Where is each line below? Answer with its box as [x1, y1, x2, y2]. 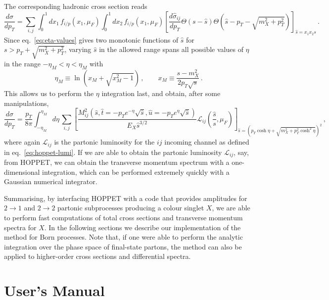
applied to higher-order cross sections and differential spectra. [4, 251, 191, 261]
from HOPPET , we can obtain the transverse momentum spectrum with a [4, 157, 230, 167]
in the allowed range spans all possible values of [99, 44, 243, 54]
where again [4, 137, 41, 147]
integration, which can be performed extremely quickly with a [42, 166, 230, 177]
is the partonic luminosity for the [54, 137, 155, 147]
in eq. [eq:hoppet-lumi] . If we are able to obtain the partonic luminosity [4, 147, 222, 157]
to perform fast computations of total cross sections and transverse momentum [4, 212, 243, 222]
